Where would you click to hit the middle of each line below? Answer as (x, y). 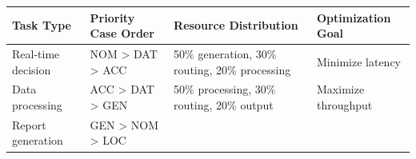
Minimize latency (359, 61)
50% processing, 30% (225, 89)
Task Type (42, 25)
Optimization (354, 17)
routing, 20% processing (232, 69)
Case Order (122, 33)
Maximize (341, 89)
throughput (345, 104)
